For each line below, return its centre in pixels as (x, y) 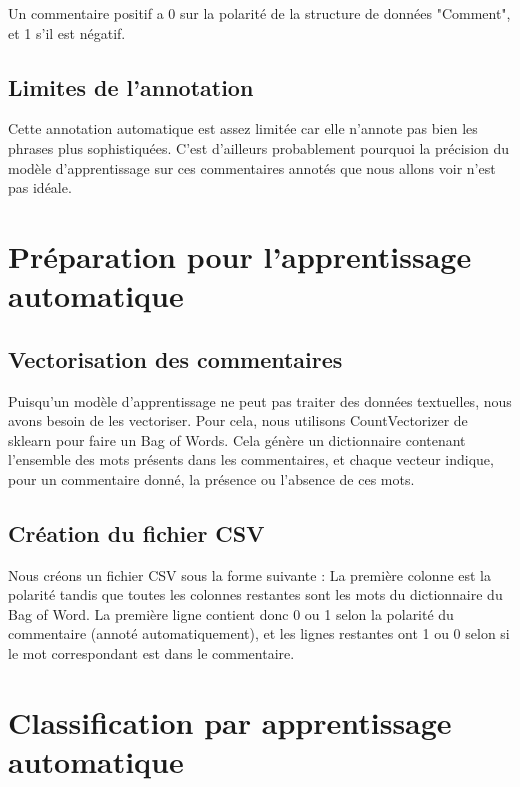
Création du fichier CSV (136, 532)
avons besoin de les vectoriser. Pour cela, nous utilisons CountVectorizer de (238, 420)
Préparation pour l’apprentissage (240, 255)
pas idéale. (40, 187)
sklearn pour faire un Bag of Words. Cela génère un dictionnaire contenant (237, 439)
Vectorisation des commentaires (175, 358)
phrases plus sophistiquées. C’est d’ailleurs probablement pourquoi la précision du (259, 147)
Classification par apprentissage (230, 721)
